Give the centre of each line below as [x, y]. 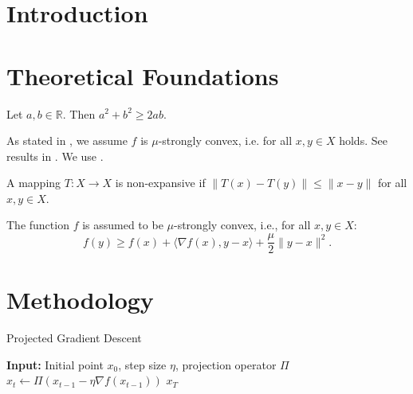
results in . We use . [55, 156]
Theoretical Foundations [143, 75]
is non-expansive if [160, 183]
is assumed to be [123, 225]
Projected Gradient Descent [74, 338]
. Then [79, 113]
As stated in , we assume [67, 140]
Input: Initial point [55, 364]
